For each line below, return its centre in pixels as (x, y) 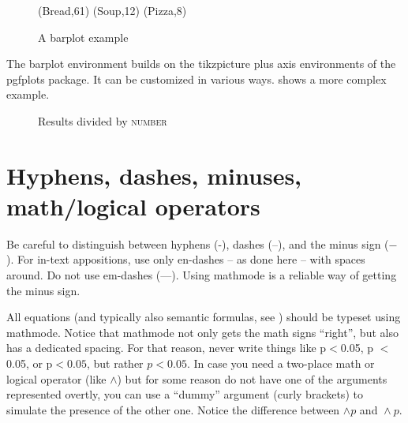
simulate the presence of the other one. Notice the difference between (173, 409)
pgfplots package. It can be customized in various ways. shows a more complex (197, 79)
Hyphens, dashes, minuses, (154, 175)
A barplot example (83, 37)
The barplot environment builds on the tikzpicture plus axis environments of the (201, 64)
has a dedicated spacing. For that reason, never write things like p (167, 348)
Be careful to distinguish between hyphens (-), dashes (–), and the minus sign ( (198, 243)
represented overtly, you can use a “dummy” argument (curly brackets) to (185, 394)
